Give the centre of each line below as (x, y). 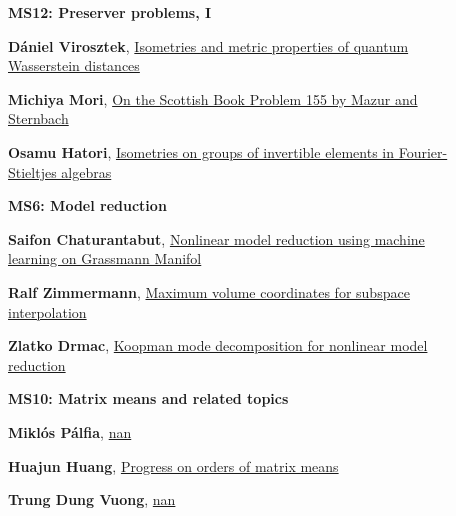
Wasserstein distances (74, 65)
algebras (86, 171)
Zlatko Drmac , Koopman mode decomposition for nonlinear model (218, 345)
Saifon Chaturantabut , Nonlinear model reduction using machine (216, 238)
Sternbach (38, 118)
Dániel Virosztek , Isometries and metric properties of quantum (208, 45)
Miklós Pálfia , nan (70, 431)
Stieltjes (32, 171)
